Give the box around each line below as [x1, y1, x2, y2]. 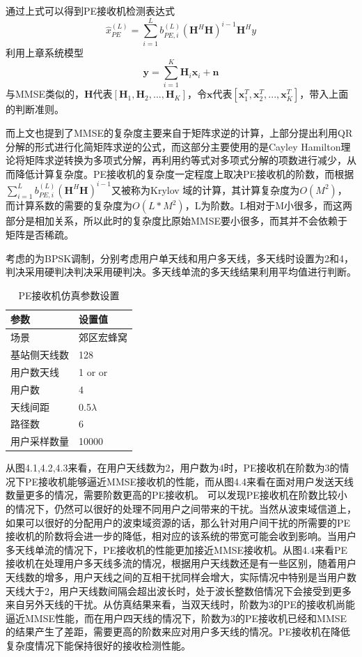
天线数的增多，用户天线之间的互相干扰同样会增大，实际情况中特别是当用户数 [6, 570, 356, 584]
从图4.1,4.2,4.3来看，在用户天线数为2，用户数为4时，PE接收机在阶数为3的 [6, 460, 340, 475]
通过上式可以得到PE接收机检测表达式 [6, 3, 175, 17]
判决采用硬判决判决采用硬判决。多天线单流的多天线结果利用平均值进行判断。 [6, 264, 356, 279]
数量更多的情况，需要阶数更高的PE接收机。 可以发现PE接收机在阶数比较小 [6, 488, 347, 502]
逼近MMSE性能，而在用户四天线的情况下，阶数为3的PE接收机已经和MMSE [6, 610, 347, 625]
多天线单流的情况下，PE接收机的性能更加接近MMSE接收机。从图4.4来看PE [6, 542, 348, 557]
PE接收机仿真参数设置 [18, 287, 120, 302]
